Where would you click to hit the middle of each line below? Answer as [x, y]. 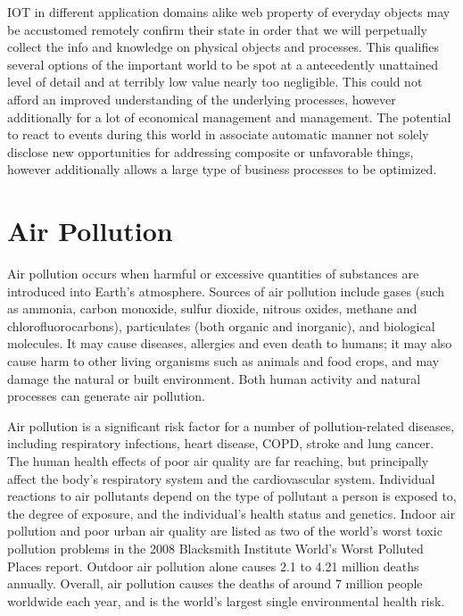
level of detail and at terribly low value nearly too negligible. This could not [215, 82]
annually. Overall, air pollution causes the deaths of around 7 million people [215, 583]
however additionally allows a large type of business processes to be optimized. [222, 169]
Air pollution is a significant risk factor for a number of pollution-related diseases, [231, 425]
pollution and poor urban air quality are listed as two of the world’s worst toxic [225, 531]
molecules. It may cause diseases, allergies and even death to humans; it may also [230, 343]
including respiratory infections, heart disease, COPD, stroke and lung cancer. [221, 443]
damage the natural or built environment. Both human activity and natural [214, 378]
